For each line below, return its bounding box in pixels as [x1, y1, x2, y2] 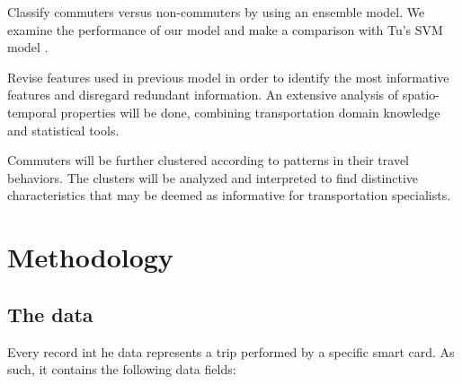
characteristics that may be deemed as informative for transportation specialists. [7, 186, 451, 205]
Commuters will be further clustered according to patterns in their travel [7, 151, 409, 170]
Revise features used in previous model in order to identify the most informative [7, 67, 449, 86]
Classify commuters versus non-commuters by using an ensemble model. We [7, 3, 425, 21]
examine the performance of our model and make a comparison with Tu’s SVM [7, 20, 443, 39]
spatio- [402, 85, 440, 104]
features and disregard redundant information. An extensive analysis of [7, 85, 399, 104]
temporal [7, 102, 57, 121]
